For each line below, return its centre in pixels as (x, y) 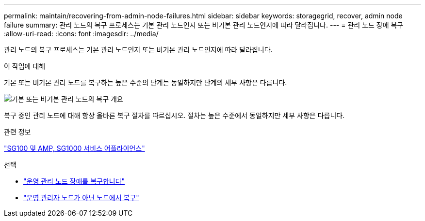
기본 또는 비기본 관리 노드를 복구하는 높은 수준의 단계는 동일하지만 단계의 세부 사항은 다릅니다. (146, 82)
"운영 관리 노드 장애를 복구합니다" (74, 181)
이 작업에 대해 (25, 66)
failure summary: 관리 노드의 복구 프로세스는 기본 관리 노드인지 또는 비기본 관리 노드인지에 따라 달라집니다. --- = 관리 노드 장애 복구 (204, 25)
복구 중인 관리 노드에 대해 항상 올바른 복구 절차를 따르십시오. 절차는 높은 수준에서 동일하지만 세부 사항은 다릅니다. (174, 115)
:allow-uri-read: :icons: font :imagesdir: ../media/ (81, 34)
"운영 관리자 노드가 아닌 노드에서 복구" (81, 198)
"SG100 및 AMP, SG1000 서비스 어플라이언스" (74, 148)
